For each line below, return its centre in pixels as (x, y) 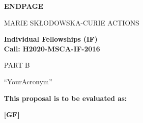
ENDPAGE (24, 6)
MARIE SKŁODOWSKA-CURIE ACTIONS (72, 22)
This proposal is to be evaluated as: (66, 98)
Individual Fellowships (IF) (51, 39)
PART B (17, 65)
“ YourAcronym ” (28, 81)
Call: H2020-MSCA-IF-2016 (52, 48)
